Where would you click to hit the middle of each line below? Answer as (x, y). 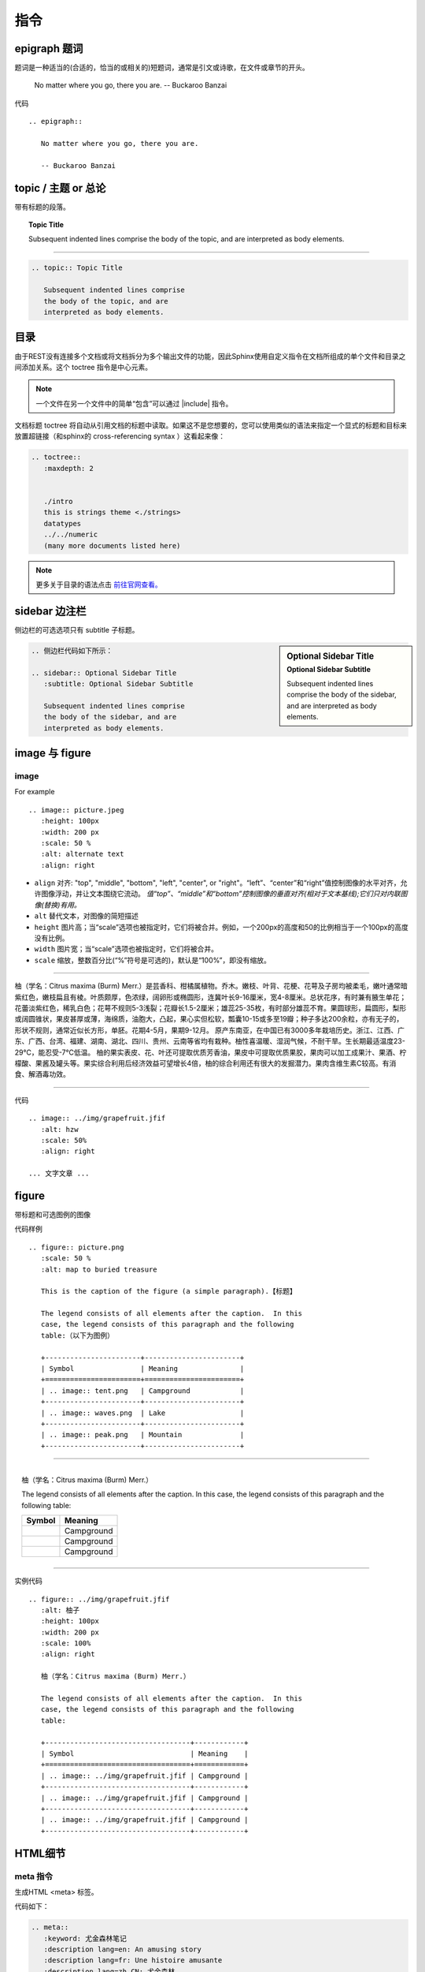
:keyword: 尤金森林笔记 (85, 1938)
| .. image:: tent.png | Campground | (142, 1391)
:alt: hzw (59, 1129)
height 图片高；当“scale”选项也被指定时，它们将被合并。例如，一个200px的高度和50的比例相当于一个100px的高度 (221, 927)
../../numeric (71, 535)
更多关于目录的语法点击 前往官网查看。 (99, 585)
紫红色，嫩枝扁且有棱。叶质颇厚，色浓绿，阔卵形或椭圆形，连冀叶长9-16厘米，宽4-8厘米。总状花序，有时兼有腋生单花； (211, 997)
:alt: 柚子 (60, 1610)
